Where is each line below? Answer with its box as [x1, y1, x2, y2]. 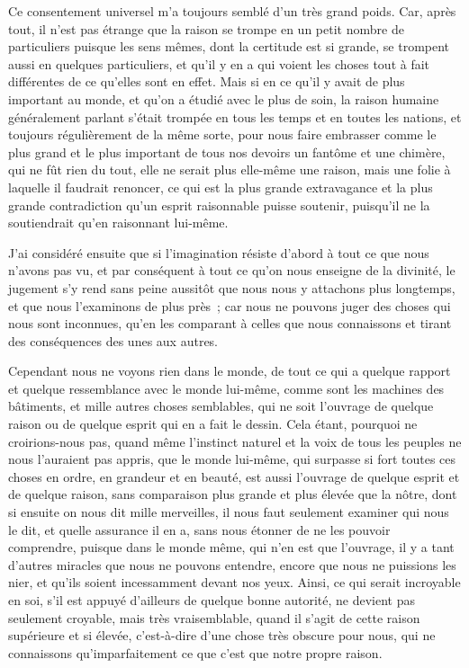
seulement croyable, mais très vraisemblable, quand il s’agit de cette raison [8, 608, 420, 627]
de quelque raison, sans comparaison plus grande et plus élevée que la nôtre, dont [8, 485, 457, 503]
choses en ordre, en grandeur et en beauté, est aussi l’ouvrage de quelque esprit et [8, 467, 460, 485]
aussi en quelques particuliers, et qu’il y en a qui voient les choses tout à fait [8, 54, 430, 73]
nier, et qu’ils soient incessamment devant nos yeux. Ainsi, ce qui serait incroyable [8, 573, 461, 592]
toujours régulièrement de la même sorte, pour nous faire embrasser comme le [8, 125, 437, 144]
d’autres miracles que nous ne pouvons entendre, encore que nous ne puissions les [8, 555, 456, 574]
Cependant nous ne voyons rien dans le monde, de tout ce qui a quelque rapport [8, 361, 451, 380]
